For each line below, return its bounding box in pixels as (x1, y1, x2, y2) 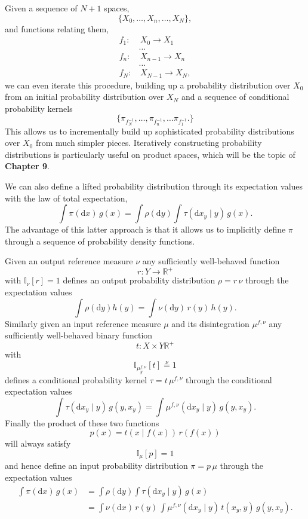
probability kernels (5, 102, 73, 114)
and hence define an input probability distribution (5, 459, 188, 472)
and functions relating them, (5, 22, 109, 35)
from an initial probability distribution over (5, 90, 164, 103)
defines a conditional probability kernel (5, 373, 147, 386)
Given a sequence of (5, 2, 78, 14)
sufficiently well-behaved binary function (5, 329, 153, 341)
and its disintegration (171, 317, 250, 329)
